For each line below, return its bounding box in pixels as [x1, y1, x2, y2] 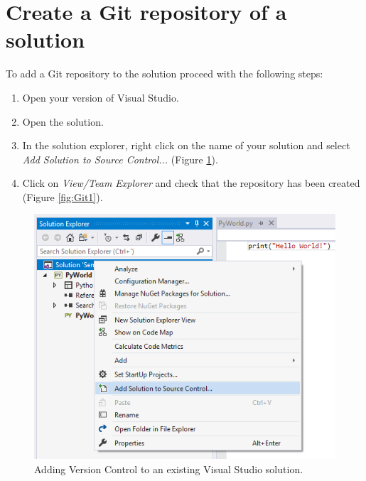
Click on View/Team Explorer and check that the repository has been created [22, 175, 360, 190]
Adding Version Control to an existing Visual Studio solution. [34, 461, 303, 476]
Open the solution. [22, 114, 104, 129]
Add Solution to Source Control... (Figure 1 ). [22, 151, 218, 166]
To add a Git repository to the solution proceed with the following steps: [6, 66, 323, 81]
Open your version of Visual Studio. [22, 90, 179, 104]
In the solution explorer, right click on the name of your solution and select [22, 138, 350, 153]
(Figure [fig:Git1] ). [22, 189, 103, 204]
